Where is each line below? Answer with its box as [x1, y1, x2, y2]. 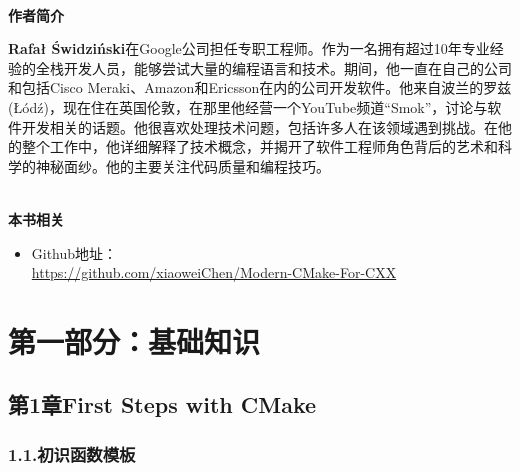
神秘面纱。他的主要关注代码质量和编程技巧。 [35, 155, 330, 176]
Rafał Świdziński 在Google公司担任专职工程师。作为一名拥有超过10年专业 [8, 38, 490, 59]
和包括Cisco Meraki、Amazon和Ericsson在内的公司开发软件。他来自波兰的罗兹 [8, 77, 512, 98]
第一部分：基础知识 [8, 320, 261, 361]
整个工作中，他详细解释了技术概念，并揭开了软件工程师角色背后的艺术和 [21, 136, 498, 157]
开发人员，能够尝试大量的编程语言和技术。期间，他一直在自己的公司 [63, 57, 512, 78]
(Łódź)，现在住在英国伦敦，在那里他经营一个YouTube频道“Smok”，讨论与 [8, 96, 488, 117]
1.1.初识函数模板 [8, 441, 136, 466]
